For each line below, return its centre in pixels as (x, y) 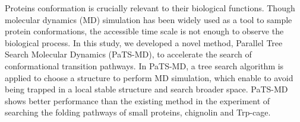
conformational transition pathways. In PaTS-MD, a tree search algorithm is (144, 65)
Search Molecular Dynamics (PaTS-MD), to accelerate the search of (128, 54)
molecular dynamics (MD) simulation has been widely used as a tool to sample (149, 19)
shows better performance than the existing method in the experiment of (138, 100)
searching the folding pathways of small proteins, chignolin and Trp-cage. (138, 112)
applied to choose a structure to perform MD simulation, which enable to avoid (149, 77)
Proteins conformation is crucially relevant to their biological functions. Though (150, 8)
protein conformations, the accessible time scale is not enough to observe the (144, 31)
